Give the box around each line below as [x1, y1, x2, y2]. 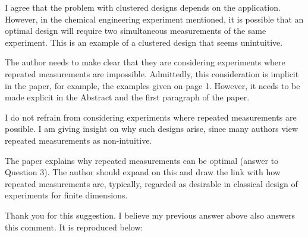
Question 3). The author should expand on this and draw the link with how [5, 166, 281, 178]
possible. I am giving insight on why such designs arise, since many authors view [5, 122, 298, 135]
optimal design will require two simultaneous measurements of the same [5, 24, 266, 37]
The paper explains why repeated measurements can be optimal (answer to [5, 154, 279, 166]
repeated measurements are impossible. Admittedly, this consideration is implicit [5, 67, 299, 80]
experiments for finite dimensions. [5, 189, 128, 201]
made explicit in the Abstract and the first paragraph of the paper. [5, 91, 250, 103]
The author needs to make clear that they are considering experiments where [5, 56, 285, 68]
